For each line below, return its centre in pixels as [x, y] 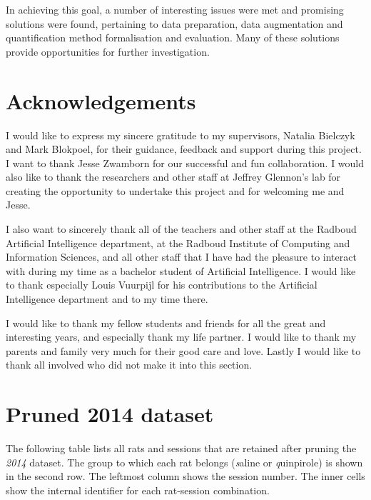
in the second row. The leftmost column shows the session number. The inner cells [185, 476]
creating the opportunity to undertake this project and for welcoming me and [175, 190]
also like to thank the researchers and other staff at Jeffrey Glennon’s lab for [173, 177]
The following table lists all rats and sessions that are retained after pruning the [181, 448]
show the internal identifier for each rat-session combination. [138, 490]
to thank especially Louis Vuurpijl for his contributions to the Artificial [162, 285]
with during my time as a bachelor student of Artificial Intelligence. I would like [181, 270]
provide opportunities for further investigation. [108, 51]
